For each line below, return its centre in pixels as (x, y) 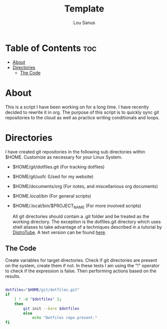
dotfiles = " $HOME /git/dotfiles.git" (42, 290)
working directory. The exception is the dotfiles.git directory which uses (87, 222)
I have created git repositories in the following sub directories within (75, 151)
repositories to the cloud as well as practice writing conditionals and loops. (82, 117)
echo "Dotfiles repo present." (65, 318)
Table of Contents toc (51, 48)
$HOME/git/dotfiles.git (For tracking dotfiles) (58, 167)
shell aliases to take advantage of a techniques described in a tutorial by (87, 227)
